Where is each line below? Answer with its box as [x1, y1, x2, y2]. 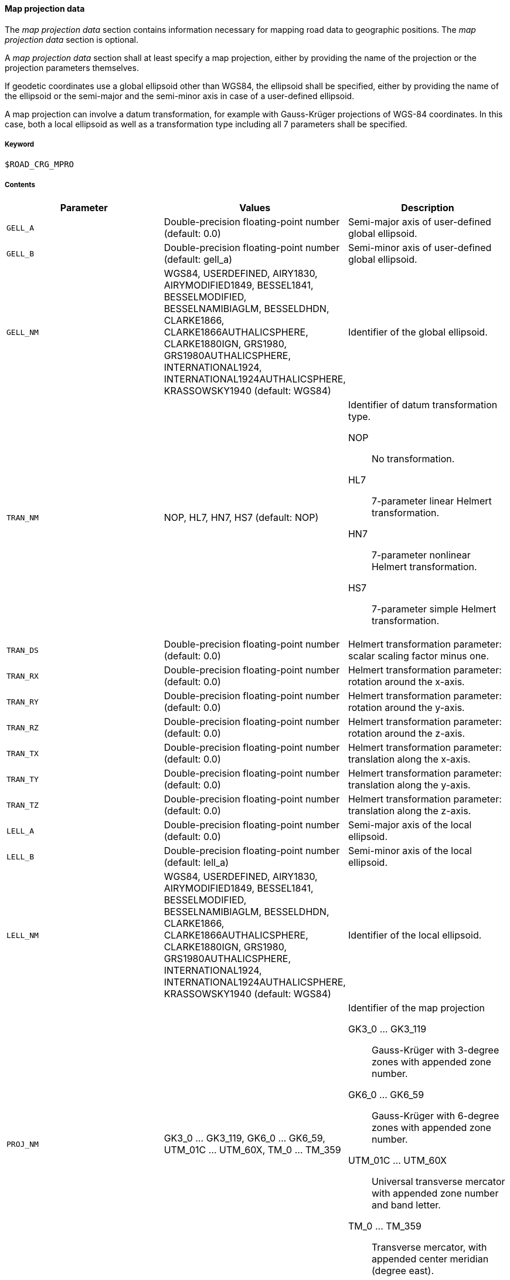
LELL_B [6, 852, 34, 861]
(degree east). [371, 1265, 434, 1277]
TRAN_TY [6, 774, 39, 784]
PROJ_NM [6, 1139, 39, 1149]
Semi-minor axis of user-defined [348, 242, 492, 254]
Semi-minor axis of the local [348, 845, 472, 857]
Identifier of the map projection [348, 1002, 485, 1014]
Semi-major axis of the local [348, 819, 472, 831]
